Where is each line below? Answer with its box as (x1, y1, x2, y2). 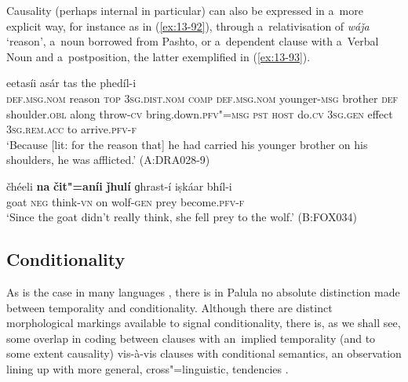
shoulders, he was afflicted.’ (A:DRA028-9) (6, 151, 210, 168)
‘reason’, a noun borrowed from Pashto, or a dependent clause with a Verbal (6, 33, 379, 49)
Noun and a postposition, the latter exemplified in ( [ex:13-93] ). (6, 48, 311, 64)
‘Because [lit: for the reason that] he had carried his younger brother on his (6, 136, 368, 152)
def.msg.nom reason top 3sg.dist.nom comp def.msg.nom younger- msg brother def (6, 89, 399, 106)
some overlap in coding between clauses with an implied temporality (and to (6, 329, 376, 346)
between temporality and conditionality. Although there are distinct (6, 299, 333, 315)
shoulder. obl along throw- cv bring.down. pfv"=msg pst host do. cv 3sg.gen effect (6, 105, 393, 122)
